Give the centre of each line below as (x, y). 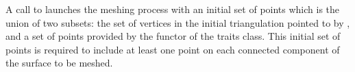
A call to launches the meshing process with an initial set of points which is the (173, 9)
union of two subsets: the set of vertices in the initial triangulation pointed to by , (178, 22)
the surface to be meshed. (59, 63)
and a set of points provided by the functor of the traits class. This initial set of (173, 36)
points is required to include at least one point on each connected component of (173, 49)
